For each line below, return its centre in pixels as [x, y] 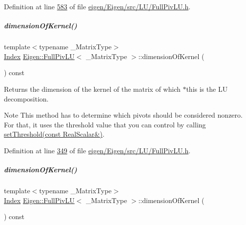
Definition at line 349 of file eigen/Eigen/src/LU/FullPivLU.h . [97, 150]
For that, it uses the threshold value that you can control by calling [105, 124]
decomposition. [26, 98]
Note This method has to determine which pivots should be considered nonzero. [123, 115]
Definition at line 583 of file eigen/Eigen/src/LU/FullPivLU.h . [97, 6]
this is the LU [207, 89]
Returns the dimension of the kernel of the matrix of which [92, 89]
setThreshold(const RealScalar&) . [54, 134]
